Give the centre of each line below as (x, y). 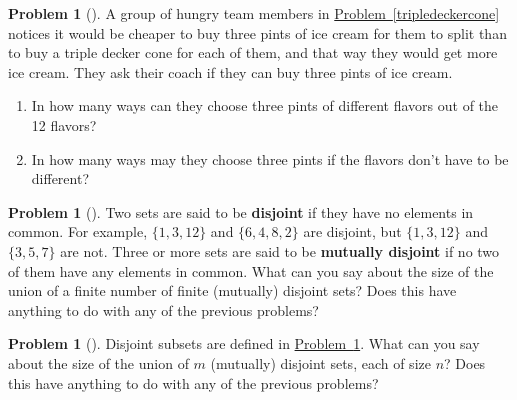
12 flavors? (64, 124)
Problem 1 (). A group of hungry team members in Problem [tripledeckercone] (254, 13)
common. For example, (78, 231)
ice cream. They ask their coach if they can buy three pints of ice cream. (230, 71)
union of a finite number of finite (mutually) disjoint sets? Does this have (232, 290)
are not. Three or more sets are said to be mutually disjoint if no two (280, 250)
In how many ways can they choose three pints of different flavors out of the (265, 105)
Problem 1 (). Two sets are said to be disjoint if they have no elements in (241, 211)
